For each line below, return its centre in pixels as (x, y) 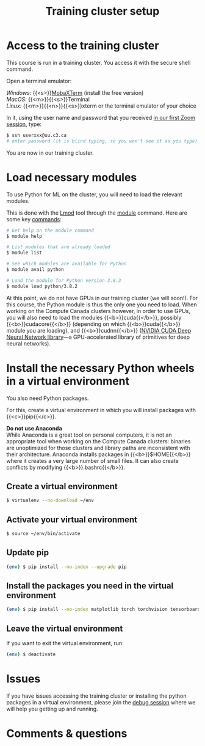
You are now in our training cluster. (50, 153)
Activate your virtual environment (72, 519)
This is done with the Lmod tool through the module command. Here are (97, 213)
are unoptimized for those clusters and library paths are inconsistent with (98, 448)
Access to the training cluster (83, 46)
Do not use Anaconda (34, 428)
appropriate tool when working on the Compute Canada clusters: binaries (99, 441)
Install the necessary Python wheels (101, 368)
